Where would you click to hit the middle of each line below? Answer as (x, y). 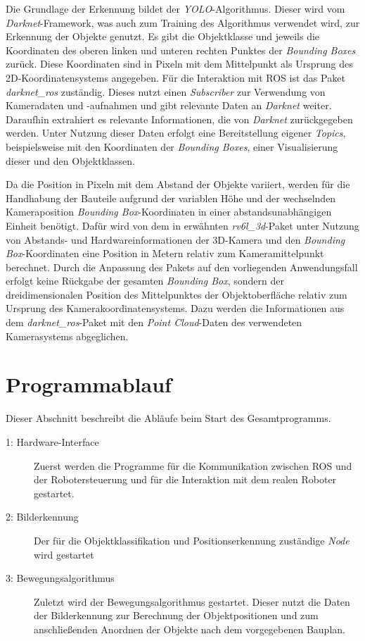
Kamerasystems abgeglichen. (67, 336)
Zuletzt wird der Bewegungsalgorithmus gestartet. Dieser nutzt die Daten (192, 601)
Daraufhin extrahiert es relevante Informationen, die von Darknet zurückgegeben (179, 119)
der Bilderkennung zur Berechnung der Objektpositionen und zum (176, 615)
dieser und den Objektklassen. (70, 160)
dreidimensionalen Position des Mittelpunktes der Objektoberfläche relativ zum (177, 294)
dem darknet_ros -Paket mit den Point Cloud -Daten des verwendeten (154, 322)
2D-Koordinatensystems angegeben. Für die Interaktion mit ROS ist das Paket (175, 77)
